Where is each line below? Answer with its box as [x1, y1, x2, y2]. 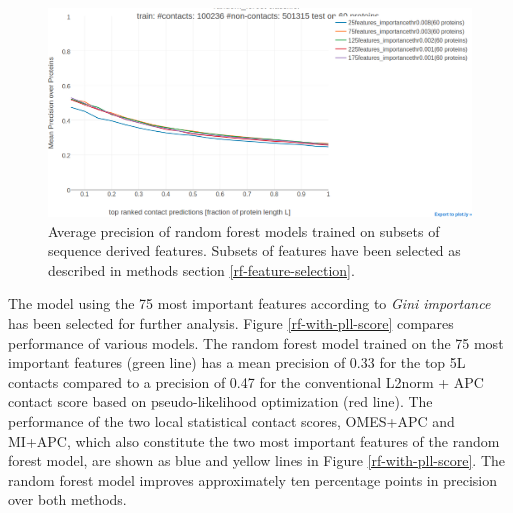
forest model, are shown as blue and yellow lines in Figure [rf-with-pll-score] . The [8, 450, 505, 471]
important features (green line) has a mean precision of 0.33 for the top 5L [8, 352, 466, 373]
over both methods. [8, 489, 127, 510]
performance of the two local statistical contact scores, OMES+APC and [8, 411, 455, 432]
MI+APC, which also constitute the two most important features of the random [8, 430, 500, 451]
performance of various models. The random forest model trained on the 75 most [8, 332, 504, 353]
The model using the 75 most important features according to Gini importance [8, 293, 491, 314]
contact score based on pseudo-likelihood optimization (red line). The [8, 391, 433, 412]
